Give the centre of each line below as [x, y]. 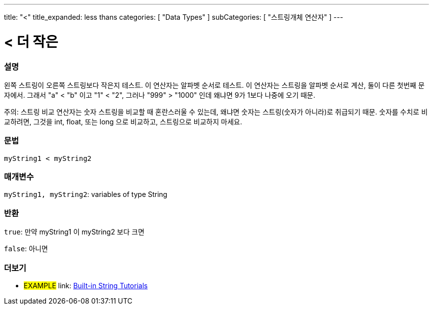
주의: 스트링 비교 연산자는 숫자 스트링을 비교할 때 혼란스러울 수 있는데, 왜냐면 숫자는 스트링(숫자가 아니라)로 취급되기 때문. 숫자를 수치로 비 [216, 112]
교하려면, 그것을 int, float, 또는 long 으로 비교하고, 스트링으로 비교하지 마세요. [123, 121]
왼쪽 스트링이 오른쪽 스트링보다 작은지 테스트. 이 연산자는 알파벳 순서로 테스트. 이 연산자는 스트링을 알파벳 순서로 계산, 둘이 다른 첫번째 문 [214, 85]
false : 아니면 [26, 249]
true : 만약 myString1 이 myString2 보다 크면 [74, 232]
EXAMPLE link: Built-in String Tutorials [86, 285]
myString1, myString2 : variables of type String [86, 194]
